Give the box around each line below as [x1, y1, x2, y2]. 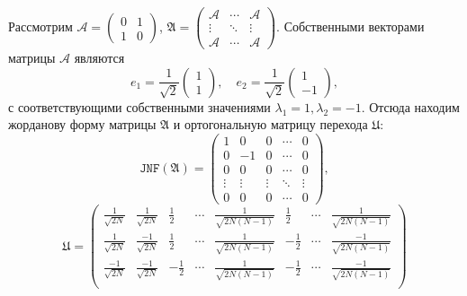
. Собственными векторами [276, 17, 425, 36]
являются [74, 48, 125, 67]
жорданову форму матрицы [8, 115, 157, 134]
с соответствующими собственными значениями [8, 97, 271, 116]
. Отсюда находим [361, 97, 460, 116]
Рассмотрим [8, 17, 73, 36]
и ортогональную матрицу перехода [173, 115, 368, 134]
